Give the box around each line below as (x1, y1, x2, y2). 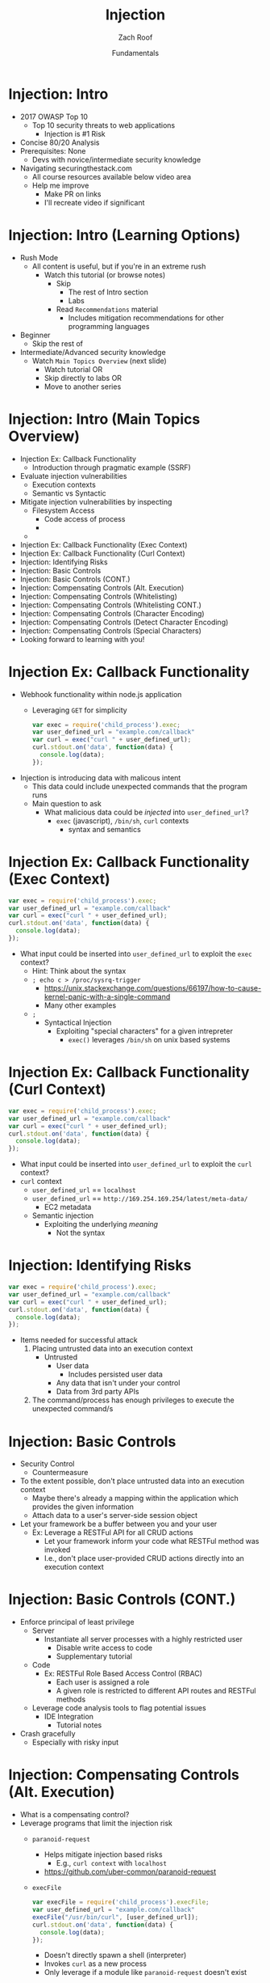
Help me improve (31, 180, 89, 190)
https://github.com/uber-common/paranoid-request (44, 1867, 217, 1877)
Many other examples (44, 1000, 117, 1010)
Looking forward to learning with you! (19, 634, 145, 644)
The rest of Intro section (68, 287, 149, 297)
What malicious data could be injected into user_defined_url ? (44, 807, 249, 817)
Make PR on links (44, 188, 102, 199)
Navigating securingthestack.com (19, 163, 133, 173)
